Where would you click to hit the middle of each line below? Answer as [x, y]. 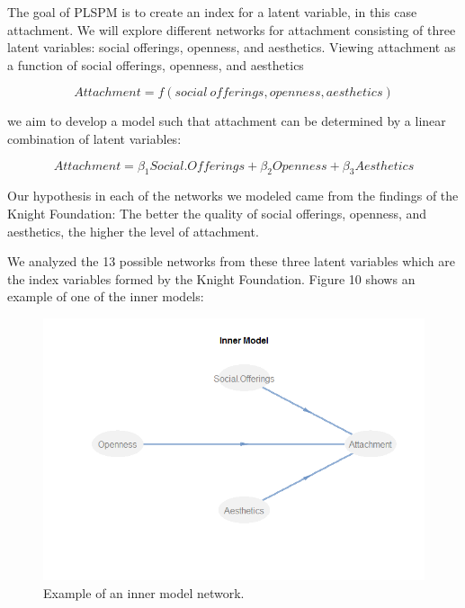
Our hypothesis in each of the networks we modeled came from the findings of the [233, 196]
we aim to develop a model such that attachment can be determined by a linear [227, 121]
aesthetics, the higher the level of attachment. [133, 231]
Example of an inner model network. [144, 592]
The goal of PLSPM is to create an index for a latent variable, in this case [212, 12]
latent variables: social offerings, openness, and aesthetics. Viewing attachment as [232, 47]
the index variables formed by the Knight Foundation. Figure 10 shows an [211, 278]
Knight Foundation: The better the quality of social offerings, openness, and [217, 213]
